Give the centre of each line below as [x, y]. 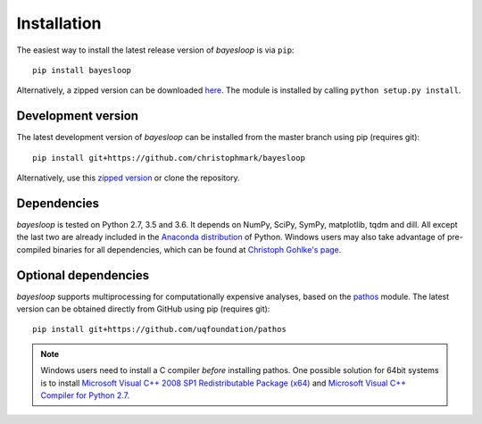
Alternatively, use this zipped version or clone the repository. [128, 178]
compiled [33, 249]
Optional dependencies [83, 275]
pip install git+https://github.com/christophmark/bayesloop [169, 158]
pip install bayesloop [82, 70]
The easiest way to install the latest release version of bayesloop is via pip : [155, 50]
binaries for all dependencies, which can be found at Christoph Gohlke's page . [197, 249]
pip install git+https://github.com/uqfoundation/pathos [160, 329]
